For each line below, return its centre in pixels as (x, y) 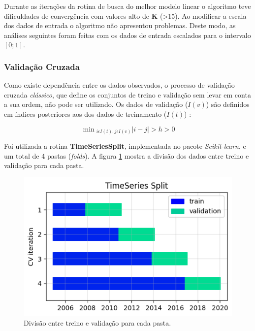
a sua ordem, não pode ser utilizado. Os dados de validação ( (96, 104)
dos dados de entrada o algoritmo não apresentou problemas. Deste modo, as (120, 25)
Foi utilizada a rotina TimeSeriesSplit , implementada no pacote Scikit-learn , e (125, 146)
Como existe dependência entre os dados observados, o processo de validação (119, 85)
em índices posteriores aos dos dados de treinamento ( (85, 114)
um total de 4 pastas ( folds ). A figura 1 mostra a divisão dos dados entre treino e (127, 155)
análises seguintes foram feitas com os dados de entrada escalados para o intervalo (127, 35)
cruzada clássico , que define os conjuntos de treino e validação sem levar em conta (127, 94)
